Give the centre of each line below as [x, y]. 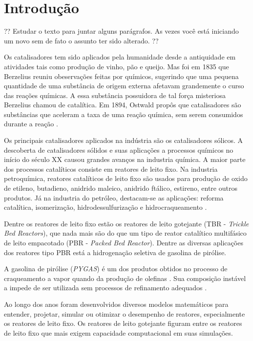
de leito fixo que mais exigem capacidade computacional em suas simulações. [118, 332]
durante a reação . [31, 124]
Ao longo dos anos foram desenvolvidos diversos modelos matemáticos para [116, 304]
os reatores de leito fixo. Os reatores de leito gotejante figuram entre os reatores [123, 323]
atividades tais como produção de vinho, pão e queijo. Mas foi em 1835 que [116, 66]
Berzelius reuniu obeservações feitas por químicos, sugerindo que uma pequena [121, 76]
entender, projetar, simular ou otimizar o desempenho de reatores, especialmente [125, 313]
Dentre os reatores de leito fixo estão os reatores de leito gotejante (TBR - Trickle [126, 223]
